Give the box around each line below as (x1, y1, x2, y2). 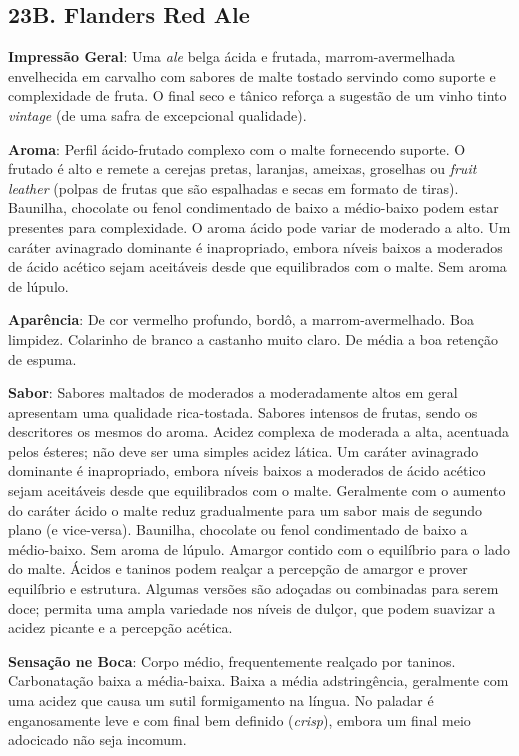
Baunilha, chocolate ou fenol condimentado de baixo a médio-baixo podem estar (8, 197, 499, 218)
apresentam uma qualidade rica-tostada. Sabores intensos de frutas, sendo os (8, 401, 478, 422)
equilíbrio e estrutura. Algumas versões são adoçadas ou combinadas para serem (8, 578, 499, 599)
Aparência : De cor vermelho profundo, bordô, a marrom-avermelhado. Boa (8, 309, 474, 330)
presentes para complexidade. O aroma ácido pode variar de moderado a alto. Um (8, 216, 511, 237)
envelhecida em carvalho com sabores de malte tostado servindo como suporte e (8, 65, 496, 86)
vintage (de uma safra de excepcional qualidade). (8, 104, 307, 125)
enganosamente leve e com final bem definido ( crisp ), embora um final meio (8, 709, 471, 730)
